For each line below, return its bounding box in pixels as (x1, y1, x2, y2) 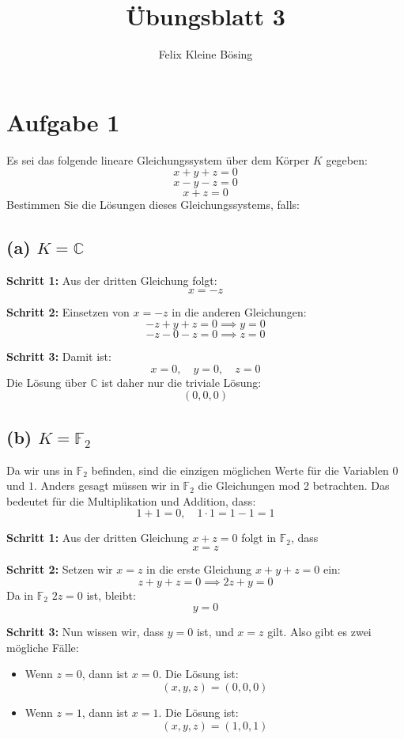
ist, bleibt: (86, 586, 136, 603)
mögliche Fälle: (6, 639, 79, 655)
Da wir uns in (6, 461, 73, 478)
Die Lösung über (6, 373, 87, 390)
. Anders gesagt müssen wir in (34, 477, 179, 494)
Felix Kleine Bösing (158, 46, 253, 63)
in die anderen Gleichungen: (172, 303, 307, 320)
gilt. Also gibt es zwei (267, 623, 372, 640)
